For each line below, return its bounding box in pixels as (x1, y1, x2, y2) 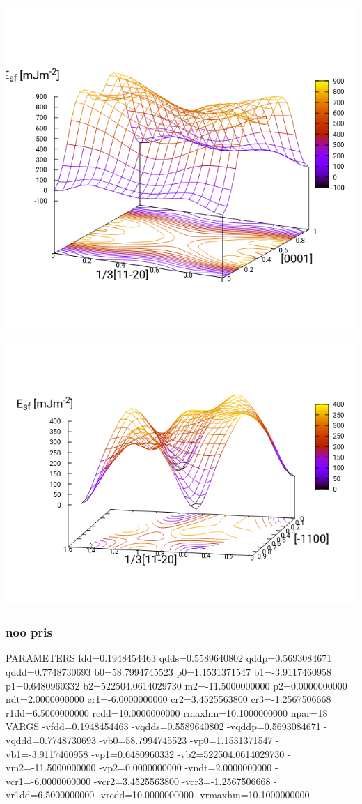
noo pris (6, 623, 52, 641)
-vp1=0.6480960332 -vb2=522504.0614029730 (91, 746, 285, 761)
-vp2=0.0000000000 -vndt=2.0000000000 (99, 760, 272, 775)
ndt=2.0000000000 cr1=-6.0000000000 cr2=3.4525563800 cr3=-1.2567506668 (6, 692, 331, 706)
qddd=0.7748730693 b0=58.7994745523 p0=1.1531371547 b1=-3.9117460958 (6, 665, 331, 679)
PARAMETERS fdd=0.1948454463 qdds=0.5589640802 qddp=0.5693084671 (6, 651, 332, 665)
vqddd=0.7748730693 (6, 733, 96, 748)
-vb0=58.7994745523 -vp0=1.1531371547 (99, 733, 273, 748)
